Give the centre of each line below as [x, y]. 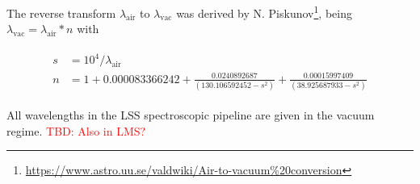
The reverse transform [61, 13]
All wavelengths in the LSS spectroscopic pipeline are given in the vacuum [191, 115]
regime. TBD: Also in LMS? [76, 130]
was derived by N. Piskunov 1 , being [264, 12]
